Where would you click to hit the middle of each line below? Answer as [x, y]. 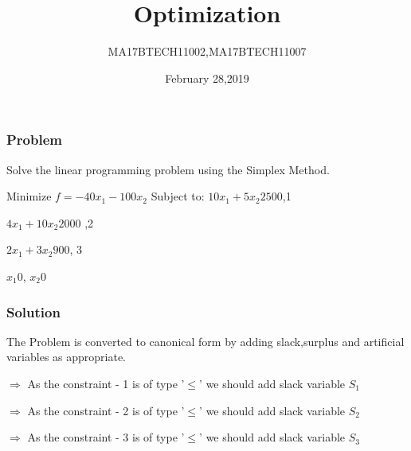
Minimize [29, 196]
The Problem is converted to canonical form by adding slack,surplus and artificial [205, 341]
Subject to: [178, 196]
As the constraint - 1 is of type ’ [106, 383]
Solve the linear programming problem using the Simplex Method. [168, 169]
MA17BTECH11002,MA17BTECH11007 [207, 51]
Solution [33, 311]
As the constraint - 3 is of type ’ [106, 437]
